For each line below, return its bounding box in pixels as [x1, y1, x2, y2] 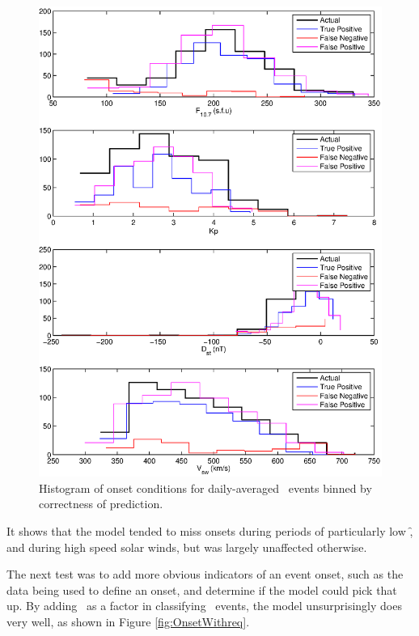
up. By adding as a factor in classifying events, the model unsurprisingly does [6, 597, 402, 614]
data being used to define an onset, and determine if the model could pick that [6, 581, 397, 598]
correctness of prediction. [39, 495, 163, 512]
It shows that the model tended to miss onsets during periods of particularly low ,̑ [6, 523, 413, 539]
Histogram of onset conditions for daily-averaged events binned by [39, 479, 372, 496]
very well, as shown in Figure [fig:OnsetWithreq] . [6, 613, 250, 630]
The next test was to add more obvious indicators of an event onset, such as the [6, 566, 404, 583]
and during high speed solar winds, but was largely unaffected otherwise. [6, 538, 367, 555]
